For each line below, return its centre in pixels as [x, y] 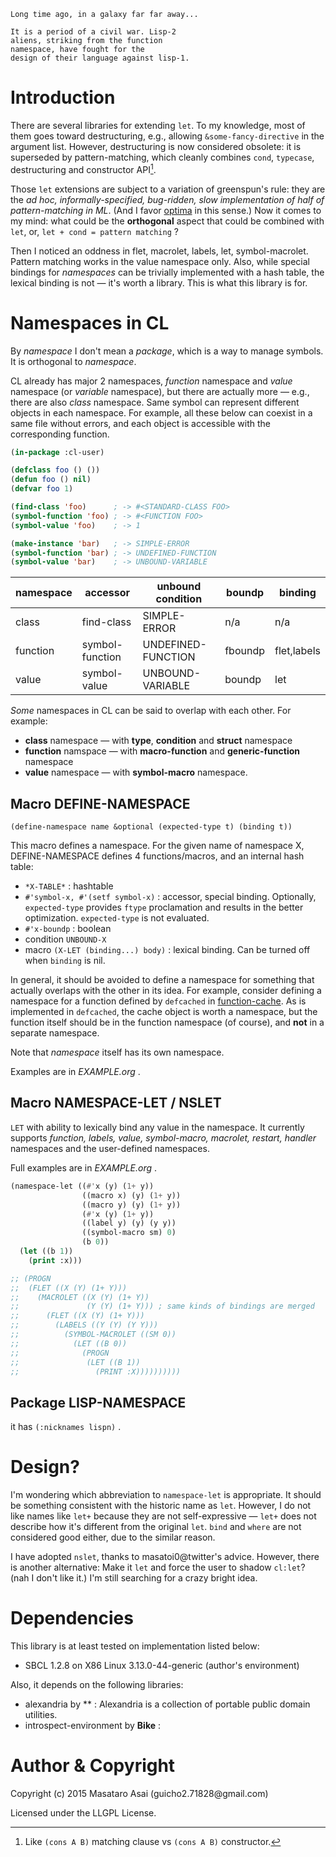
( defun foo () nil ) [51, 480]
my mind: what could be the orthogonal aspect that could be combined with [167, 221]
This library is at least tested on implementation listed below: [135, 1646]
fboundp [245, 651]
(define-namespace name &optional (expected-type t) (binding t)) [151, 827]
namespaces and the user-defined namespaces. [110, 1148]
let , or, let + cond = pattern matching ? [94, 231]
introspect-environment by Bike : [93, 1726]
